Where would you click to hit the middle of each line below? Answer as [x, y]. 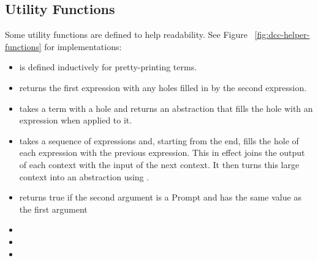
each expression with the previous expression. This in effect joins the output [162, 153]
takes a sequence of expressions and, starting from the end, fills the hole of [159, 140]
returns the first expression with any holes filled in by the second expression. [163, 87]
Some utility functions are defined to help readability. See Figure [126, 35]
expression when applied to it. [76, 120]
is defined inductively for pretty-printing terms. [108, 67]
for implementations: [83, 46]
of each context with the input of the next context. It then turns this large [159, 164]
